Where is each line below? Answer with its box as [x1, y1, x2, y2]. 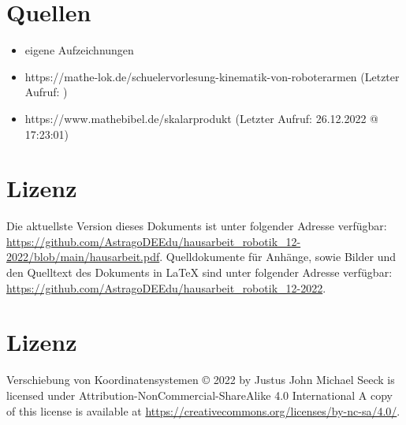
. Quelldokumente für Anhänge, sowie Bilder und [159, 248, 397, 265]
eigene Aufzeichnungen [24, 42, 134, 58]
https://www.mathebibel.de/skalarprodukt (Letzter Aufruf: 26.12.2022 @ [24, 110, 378, 126]
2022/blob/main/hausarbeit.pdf [6, 248, 160, 265]
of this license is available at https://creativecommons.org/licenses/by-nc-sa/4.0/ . [6, 402, 400, 419]
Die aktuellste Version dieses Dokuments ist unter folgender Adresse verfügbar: [6, 218, 387, 234]
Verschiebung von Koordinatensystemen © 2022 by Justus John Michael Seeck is [6, 371, 395, 388]
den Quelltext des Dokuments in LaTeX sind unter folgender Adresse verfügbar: [6, 264, 393, 280]
